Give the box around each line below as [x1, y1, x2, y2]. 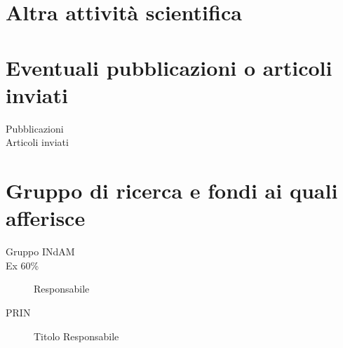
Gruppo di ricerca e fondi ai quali [6, 176, 338, 205]
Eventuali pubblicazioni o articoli [6, 53, 332, 81]
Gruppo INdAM [6, 244, 75, 259]
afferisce [6, 203, 86, 232]
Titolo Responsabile [34, 328, 119, 343]
